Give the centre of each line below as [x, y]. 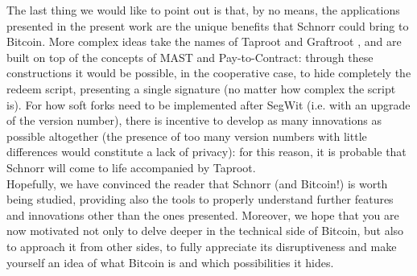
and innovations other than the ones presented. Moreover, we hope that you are [203, 214]
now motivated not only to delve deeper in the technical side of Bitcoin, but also [205, 231]
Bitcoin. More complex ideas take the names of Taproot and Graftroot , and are [204, 41]
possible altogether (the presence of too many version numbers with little [187, 136]
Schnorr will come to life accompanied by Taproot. [131, 167]
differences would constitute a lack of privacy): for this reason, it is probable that [206, 152]
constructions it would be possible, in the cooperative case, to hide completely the [209, 73]
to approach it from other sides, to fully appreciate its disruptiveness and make [202, 246]
